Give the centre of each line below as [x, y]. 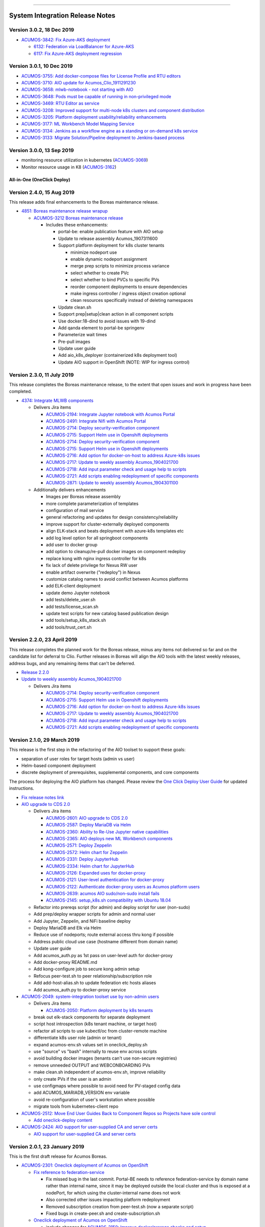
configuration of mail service [75, 510]
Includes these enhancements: [77, 225]
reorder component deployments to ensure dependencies [129, 287]
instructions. [22, 788]
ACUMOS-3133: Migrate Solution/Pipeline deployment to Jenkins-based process [103, 138]
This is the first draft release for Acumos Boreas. [58, 1156]
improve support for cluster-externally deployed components [107, 524]
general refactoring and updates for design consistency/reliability [112, 517]
